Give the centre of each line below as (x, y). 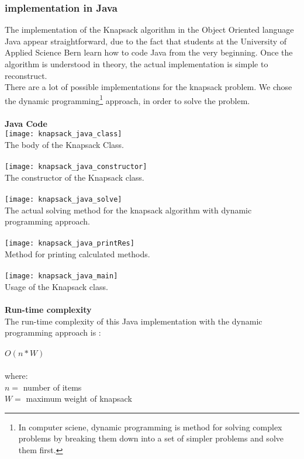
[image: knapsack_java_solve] (63, 199)
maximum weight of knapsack (79, 398)
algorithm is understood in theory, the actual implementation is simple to (137, 64)
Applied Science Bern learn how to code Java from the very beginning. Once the (149, 52)
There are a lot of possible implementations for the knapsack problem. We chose (148, 87)
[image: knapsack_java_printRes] (70, 244)
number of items (52, 387)
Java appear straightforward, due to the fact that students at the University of (146, 41)
